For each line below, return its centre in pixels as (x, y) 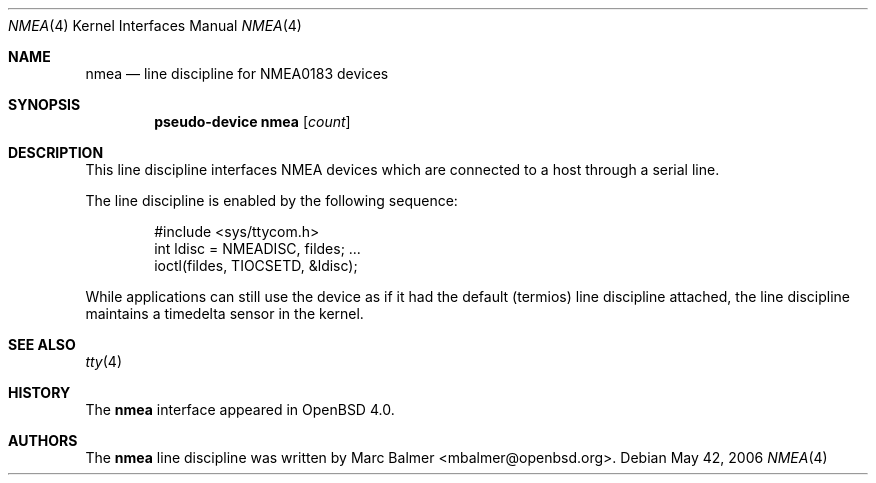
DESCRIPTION (56, 152)
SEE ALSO (42, 344)
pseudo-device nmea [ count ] (252, 121)
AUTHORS (43, 440)
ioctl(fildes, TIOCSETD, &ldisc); (256, 265)
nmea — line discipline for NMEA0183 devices (237, 73)
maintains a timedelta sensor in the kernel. (224, 313)
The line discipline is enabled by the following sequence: (271, 200)
